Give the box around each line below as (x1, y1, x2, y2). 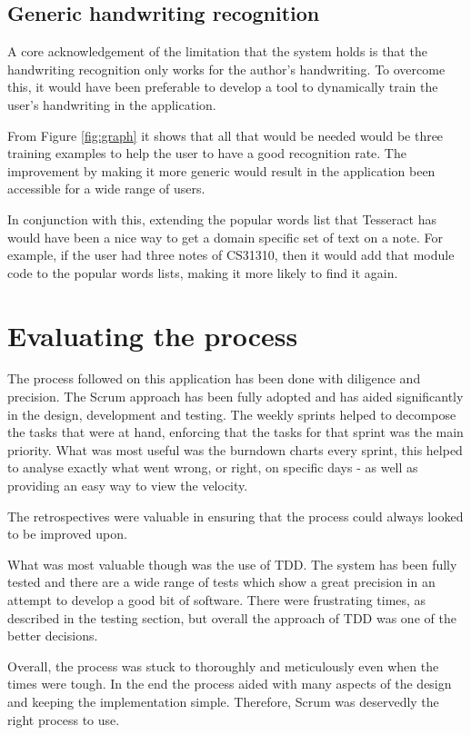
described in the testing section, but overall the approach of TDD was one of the (7, 608, 456, 627)
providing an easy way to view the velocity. (7, 476, 248, 495)
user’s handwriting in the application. (7, 94, 216, 114)
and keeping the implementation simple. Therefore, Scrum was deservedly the (7, 691, 439, 710)
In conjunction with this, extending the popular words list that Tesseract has (7, 209, 436, 228)
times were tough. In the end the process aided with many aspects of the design (7, 674, 452, 693)
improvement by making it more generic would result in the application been (7, 161, 436, 180)
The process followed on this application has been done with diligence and (7, 369, 421, 388)
